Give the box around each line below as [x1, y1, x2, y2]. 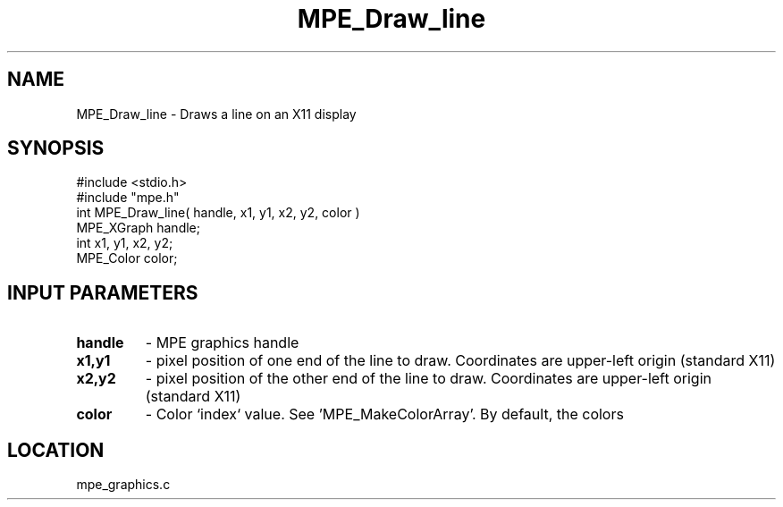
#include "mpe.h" [76, 190, 180, 206]
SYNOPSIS [7, 137, 105, 160]
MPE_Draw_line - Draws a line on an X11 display [76, 106, 357, 122]
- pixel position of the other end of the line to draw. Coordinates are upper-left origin [145, 369, 711, 388]
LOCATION [7, 438, 105, 461]
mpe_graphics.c [76, 477, 171, 493]
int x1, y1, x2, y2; [76, 235, 173, 251]
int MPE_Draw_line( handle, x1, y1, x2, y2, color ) [76, 205, 360, 221]
